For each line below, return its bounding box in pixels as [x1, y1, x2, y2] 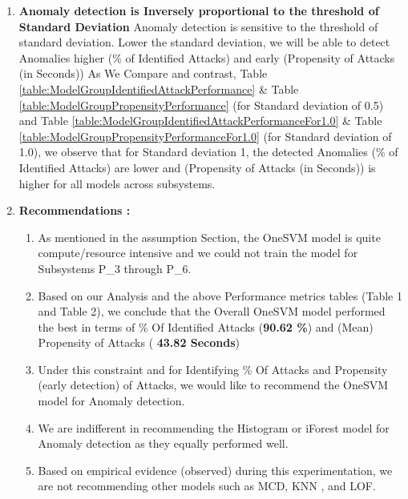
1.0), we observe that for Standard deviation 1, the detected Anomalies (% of [18, 143, 398, 160]
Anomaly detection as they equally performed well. [38, 435, 289, 452]
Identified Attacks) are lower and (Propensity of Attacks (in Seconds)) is [18, 159, 376, 175]
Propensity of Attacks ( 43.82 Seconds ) [38, 334, 240, 351]
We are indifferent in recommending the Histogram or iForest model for [38, 419, 390, 436]
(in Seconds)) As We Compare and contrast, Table [18, 65, 268, 82]
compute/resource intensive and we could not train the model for [38, 244, 358, 261]
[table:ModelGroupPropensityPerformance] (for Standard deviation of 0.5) [18, 96, 384, 113]
